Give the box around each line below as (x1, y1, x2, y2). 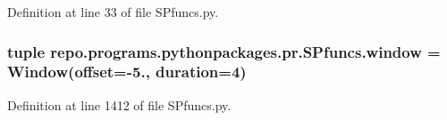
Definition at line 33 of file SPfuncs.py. (7, 3, 219, 20)
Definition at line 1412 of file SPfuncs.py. (7, 95, 232, 114)
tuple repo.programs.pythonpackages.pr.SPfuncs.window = (7, 40, 441, 62)
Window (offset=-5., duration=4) (7, 60, 247, 83)
